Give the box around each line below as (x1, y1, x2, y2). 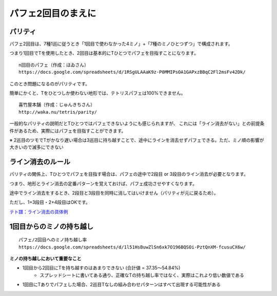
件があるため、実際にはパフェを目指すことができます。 (9, 128, 126, 134)
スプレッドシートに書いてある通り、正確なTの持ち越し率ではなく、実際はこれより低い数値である (39, 272, 245, 278)
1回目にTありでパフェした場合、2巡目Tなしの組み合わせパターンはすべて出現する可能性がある (22, 282, 221, 288)
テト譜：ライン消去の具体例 (9, 208, 68, 215)
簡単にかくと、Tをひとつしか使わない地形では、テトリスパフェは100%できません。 (9, 90, 186, 96)
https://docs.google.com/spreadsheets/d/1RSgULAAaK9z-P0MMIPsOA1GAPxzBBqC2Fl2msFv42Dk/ (18, 69, 246, 75)
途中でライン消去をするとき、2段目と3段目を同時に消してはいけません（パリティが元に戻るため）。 (9, 190, 219, 196)
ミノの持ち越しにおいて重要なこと (9, 256, 82, 262)
